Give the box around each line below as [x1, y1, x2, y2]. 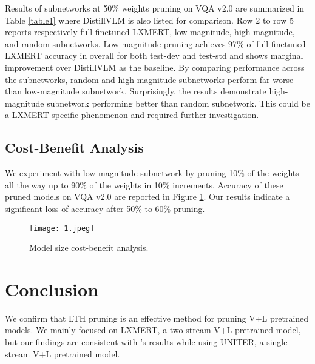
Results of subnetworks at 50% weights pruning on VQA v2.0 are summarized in [5, 2, 305, 14]
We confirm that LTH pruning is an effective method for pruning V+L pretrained [5, 311, 309, 324]
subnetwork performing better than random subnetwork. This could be [47, 96, 310, 109]
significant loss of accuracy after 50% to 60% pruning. [5, 202, 205, 214]
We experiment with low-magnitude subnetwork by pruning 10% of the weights [5, 167, 299, 179]
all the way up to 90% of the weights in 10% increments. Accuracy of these [5, 178, 283, 191]
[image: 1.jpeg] [29, 223, 95, 233]
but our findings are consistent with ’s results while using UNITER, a [5, 336, 264, 348]
